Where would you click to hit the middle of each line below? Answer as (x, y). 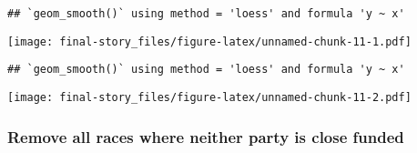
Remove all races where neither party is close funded (206, 136)
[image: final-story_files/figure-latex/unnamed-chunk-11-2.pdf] (209, 97)
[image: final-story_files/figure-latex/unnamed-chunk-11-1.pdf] (209, 41)
